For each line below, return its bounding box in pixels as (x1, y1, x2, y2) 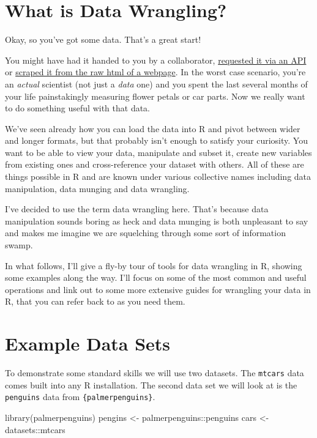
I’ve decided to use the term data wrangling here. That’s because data (5, 202, 269, 215)
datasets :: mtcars (5, 423, 65, 436)
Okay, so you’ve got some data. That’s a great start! (5, 33, 201, 46)
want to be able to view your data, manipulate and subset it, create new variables (5, 146, 312, 158)
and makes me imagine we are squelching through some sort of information (5, 226, 286, 239)
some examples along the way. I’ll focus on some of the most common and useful (5, 271, 307, 284)
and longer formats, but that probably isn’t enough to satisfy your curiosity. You (5, 134, 308, 147)
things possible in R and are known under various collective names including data (5, 170, 311, 183)
